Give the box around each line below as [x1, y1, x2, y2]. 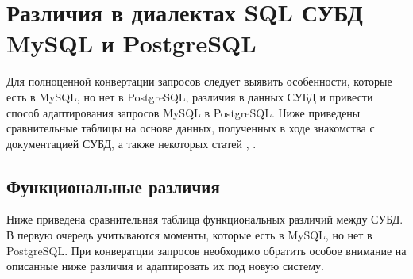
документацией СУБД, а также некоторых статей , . [6, 135, 257, 151]
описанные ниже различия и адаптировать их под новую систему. [6, 258, 324, 274]
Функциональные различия [6, 174, 220, 198]
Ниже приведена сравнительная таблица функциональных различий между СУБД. [6, 211, 403, 227]
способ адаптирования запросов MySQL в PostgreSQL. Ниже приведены [6, 104, 361, 120]
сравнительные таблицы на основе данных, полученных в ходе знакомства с [6, 120, 375, 136]
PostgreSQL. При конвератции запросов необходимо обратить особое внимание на [6, 242, 407, 258]
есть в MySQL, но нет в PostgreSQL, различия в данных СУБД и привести [6, 88, 373, 105]
